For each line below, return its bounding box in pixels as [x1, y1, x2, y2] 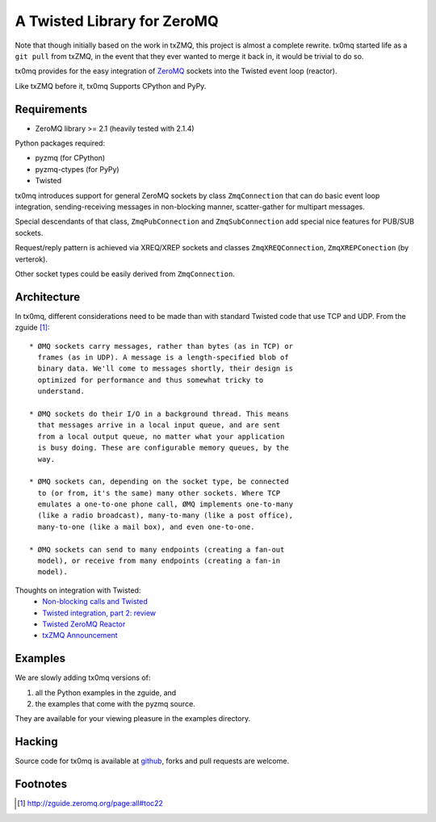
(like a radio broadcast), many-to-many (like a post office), [37, 511, 294, 520]
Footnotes [15, 778, 68, 791]
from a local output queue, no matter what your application [37, 432, 285, 441]
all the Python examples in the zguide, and [35, 687, 177, 698]
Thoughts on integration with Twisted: [15, 585, 141, 595]
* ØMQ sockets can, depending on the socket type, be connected [29, 477, 290, 486]
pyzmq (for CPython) [35, 153, 106, 163]
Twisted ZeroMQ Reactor [42, 619, 126, 629]
